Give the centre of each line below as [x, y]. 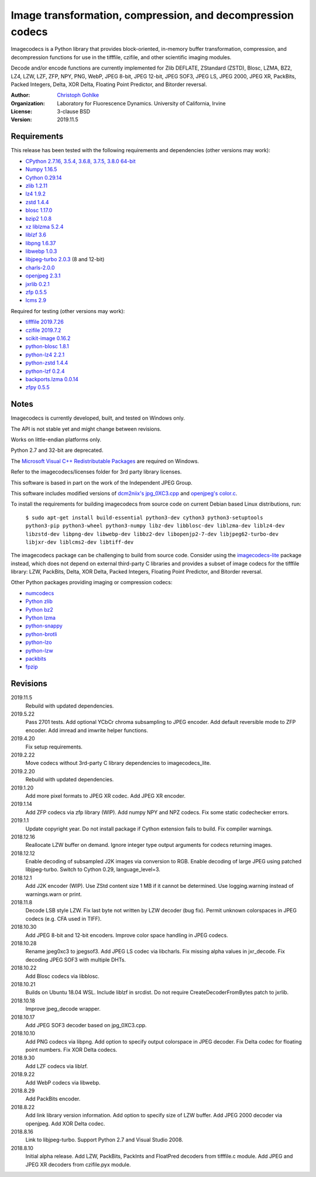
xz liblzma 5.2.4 [44, 227]
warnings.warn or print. [54, 894]
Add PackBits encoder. [53, 1099]
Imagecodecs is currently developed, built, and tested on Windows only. [98, 418]
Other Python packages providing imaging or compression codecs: [92, 582]
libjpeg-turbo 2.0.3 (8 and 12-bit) [65, 259]
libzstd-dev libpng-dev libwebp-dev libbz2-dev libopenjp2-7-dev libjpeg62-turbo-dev [152, 534]
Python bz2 [39, 609]
